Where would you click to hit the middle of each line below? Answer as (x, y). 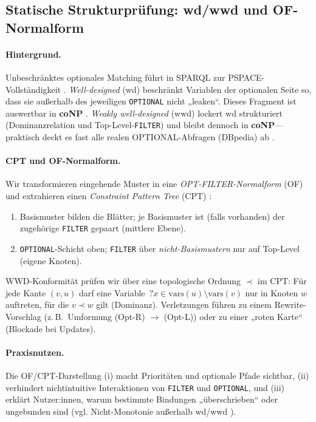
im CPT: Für (282, 281)
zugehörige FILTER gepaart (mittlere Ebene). (103, 228)
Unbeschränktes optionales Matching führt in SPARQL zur (115, 77)
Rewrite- (290, 305)
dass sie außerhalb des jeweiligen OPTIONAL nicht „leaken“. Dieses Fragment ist (151, 101)
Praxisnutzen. (35, 352)
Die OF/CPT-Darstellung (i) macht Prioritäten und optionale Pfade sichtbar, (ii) (157, 375)
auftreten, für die (37, 305)
